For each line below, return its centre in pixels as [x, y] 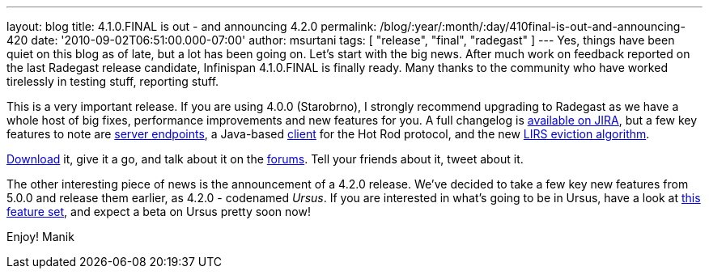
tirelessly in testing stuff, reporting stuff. [113, 81]
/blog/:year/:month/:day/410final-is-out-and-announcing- [533, 26]
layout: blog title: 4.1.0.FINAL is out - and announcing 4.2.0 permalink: [192, 26]
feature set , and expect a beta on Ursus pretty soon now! [159, 212]
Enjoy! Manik [40, 237]
